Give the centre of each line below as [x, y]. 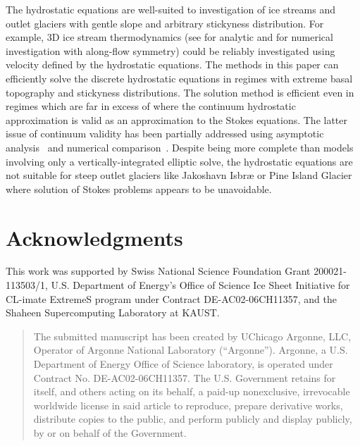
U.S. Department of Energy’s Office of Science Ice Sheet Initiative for [200, 285]
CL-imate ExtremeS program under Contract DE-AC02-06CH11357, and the [171, 298]
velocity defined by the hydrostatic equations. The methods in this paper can [172, 64]
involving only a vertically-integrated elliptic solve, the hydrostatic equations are [179, 161]
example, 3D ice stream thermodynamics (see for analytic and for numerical [169, 37]
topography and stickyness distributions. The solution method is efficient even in [180, 92]
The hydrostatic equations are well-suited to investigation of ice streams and [170, 9]
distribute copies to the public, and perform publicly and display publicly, [193, 419]
